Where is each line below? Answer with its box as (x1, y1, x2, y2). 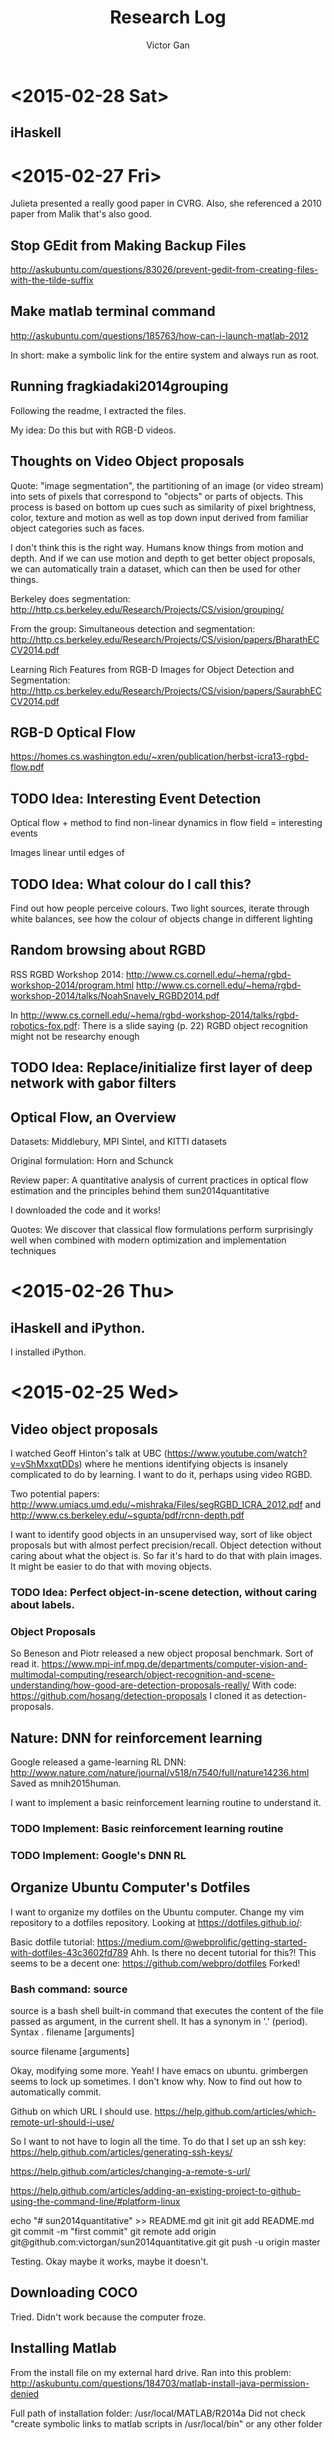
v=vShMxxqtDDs (10, 1457, 80, 1470)
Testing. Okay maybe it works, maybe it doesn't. (10, 2255, 209, 2267)
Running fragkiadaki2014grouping (10, 378, 229, 395)
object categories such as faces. (10, 522, 145, 534)
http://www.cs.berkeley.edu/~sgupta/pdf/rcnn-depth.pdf (10, 1509, 245, 1521)
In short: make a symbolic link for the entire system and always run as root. (10, 349, 320, 361)
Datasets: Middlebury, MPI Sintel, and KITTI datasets (10, 1135, 227, 1147)
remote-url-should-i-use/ (10, 2116, 115, 2128)
